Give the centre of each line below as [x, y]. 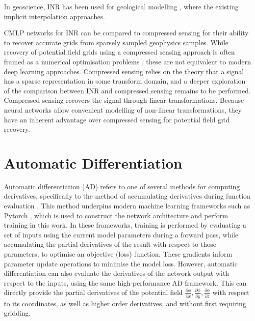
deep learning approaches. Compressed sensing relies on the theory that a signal [124, 71]
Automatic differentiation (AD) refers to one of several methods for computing [122, 186]
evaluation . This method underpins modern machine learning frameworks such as [127, 206]
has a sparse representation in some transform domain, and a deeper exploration [125, 81]
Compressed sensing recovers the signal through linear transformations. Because [124, 100]
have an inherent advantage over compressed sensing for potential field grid [117, 119]
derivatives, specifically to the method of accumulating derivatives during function [127, 196]
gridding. [17, 313]
